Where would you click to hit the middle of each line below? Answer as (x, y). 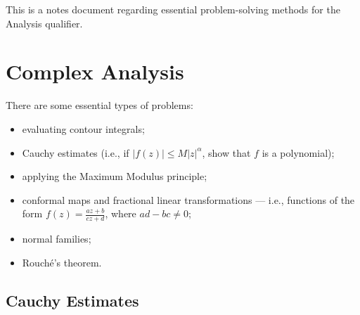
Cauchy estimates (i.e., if (76, 152)
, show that (226, 152)
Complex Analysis (95, 71)
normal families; (57, 239)
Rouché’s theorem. (62, 262)
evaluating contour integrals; (83, 128)
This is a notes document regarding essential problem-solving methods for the (173, 9)
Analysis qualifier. (44, 23)
